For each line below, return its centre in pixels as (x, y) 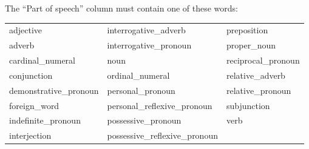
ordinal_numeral (138, 75)
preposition (247, 30)
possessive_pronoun (144, 120)
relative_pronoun (259, 90)
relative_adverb (256, 75)
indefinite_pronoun (45, 120)
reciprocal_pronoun (263, 60)
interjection (30, 135)
